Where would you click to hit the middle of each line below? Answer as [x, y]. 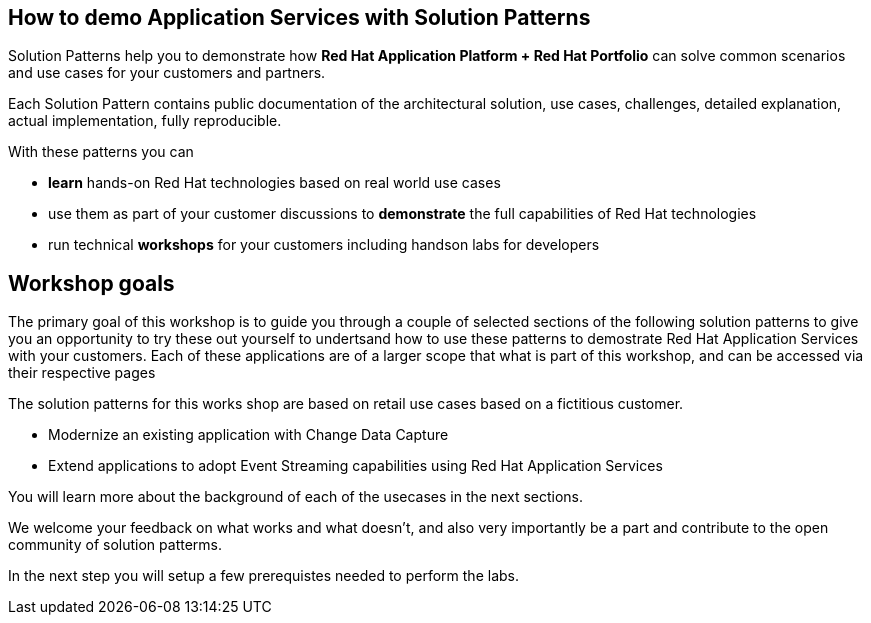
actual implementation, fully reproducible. [145, 121]
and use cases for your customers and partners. [167, 73]
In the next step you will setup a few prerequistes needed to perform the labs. [263, 576]
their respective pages [82, 373]
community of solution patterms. [115, 545]
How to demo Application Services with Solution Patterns [299, 17]
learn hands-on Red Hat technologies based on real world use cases [274, 183]
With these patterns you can [101, 152]
